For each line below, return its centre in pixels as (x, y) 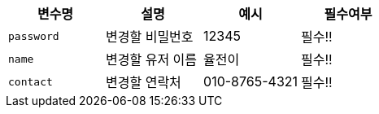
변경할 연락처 (144, 82)
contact (30, 81)
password (34, 36)
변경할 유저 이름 (152, 59)
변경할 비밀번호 (150, 37)
